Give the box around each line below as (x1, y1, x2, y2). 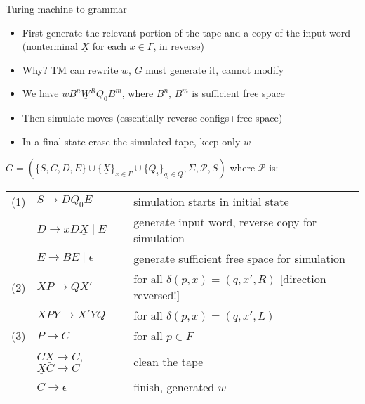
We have (22, 86, 59, 100)
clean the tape (133, 353, 204, 370)
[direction (279, 271, 326, 287)
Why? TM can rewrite (22, 62, 119, 77)
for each (92, 39, 126, 53)
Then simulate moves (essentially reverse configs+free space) (22, 110, 283, 125)
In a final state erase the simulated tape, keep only (22, 133, 241, 148)
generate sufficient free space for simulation (133, 250, 346, 267)
